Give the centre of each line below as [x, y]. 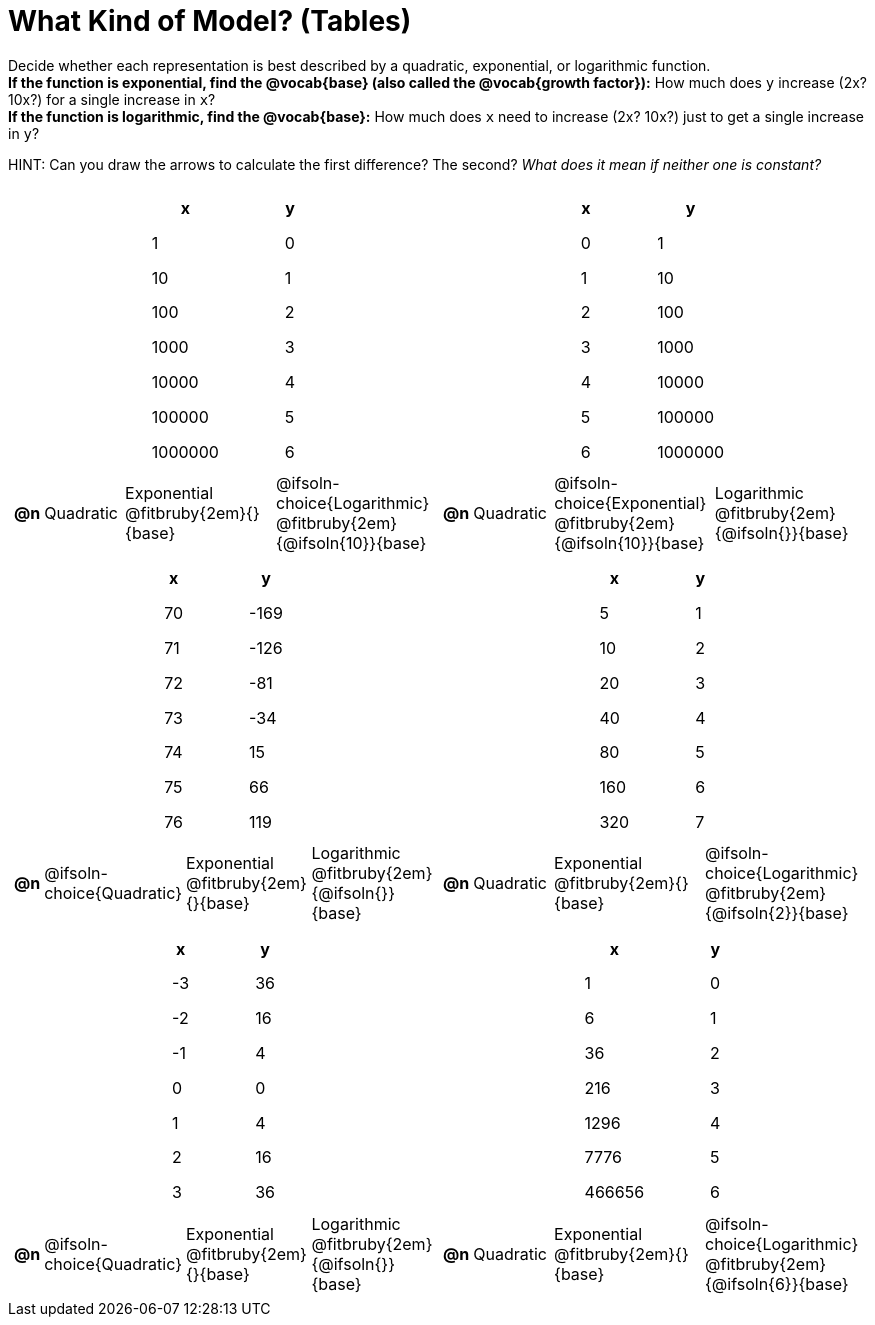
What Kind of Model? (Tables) [210, 21]
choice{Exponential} [630, 503]
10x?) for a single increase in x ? [112, 99]
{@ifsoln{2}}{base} [777, 913]
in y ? [24, 133]
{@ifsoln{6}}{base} [777, 1283]
